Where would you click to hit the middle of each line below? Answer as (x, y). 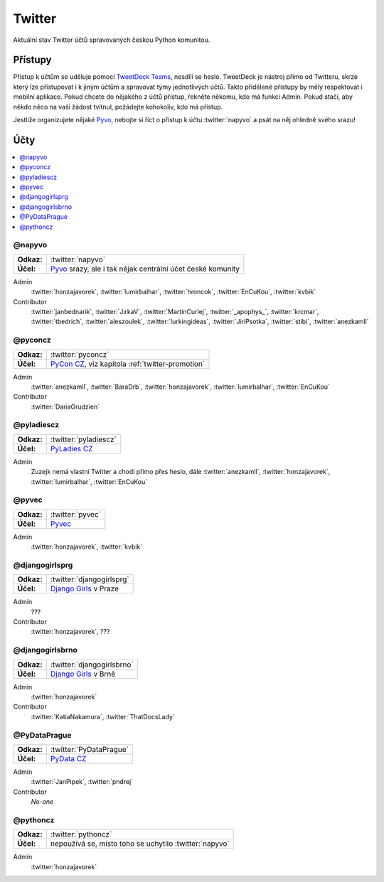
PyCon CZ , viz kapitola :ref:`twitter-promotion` (128, 364)
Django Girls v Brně (83, 674)
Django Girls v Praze (85, 588)
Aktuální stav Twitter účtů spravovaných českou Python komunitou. (112, 40)
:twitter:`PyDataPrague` (90, 749)
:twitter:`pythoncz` (81, 834)
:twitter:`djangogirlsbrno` (92, 665)
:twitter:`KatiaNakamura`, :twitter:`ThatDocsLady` (103, 716)
